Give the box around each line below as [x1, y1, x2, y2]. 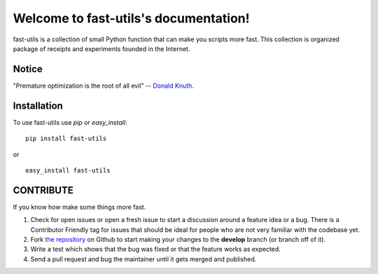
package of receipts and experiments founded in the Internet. [13, 44, 190, 53]
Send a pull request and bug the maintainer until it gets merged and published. [30, 254, 257, 263]
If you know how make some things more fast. [13, 203, 146, 211]
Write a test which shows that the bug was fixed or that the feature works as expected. [30, 245, 281, 254]
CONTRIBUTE [13, 184, 73, 196]
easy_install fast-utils [25, 166, 111, 174]
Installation [13, 100, 63, 111]
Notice [13, 63, 43, 75]
